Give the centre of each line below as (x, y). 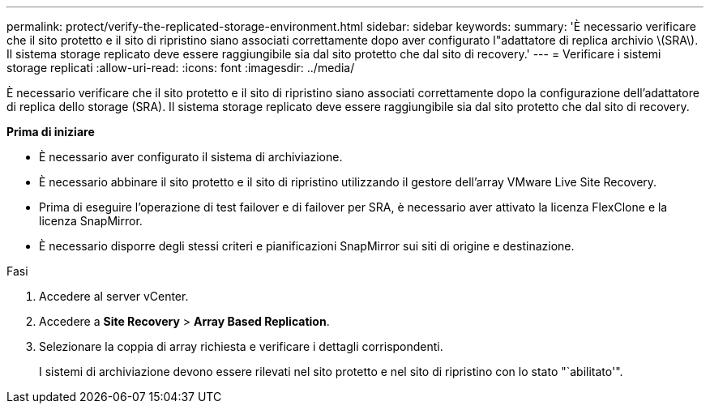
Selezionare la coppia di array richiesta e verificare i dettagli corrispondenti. (241, 346)
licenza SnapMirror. (91, 221)
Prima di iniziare (51, 132)
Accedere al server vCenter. (114, 296)
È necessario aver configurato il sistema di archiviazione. (191, 157)
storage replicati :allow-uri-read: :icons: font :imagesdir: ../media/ (181, 68)
